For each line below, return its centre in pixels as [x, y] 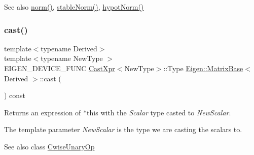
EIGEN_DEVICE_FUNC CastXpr [60, 68]
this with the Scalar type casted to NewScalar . [159, 112]
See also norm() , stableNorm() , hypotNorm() [74, 7]
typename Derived [69, 48]
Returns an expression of [43, 112]
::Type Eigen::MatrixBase [203, 68]
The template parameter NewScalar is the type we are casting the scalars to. [123, 129]
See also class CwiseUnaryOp [49, 146]
